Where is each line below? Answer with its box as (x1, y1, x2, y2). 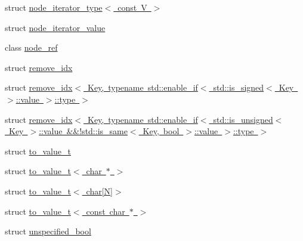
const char (86, 205, 125, 217)
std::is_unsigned (213, 113, 273, 125)
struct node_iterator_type (5, 1, 103, 13)
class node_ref (5, 41, 58, 54)
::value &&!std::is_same (39, 125, 128, 137)
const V (118, 1, 147, 13)
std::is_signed (213, 81, 264, 94)
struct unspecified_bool (5, 225, 91, 237)
